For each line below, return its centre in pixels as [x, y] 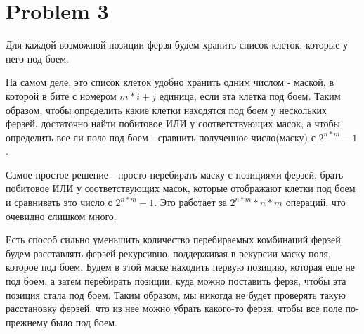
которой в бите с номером [61, 95]
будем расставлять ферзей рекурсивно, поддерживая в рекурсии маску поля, [168, 253]
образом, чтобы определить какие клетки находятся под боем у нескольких [166, 109]
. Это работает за [190, 202]
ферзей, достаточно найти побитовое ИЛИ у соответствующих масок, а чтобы [173, 123]
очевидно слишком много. [61, 216]
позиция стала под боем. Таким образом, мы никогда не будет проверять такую [176, 294]
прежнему [27, 322]
